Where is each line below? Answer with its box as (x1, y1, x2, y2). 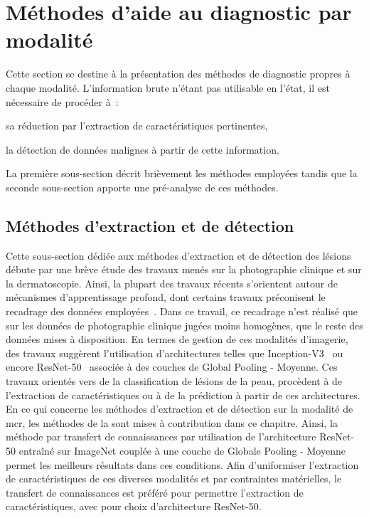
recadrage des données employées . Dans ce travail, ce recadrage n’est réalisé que (6, 304, 358, 319)
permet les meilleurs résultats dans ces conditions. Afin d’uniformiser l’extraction (6, 457, 359, 472)
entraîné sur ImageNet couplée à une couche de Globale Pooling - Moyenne (18, 443, 346, 458)
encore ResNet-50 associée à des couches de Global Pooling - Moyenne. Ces (6, 359, 338, 374)
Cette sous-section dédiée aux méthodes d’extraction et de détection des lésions (6, 248, 351, 263)
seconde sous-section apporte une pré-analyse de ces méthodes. (6, 179, 279, 194)
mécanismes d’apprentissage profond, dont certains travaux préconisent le (6, 290, 326, 305)
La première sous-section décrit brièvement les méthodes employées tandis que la (6, 166, 358, 181)
